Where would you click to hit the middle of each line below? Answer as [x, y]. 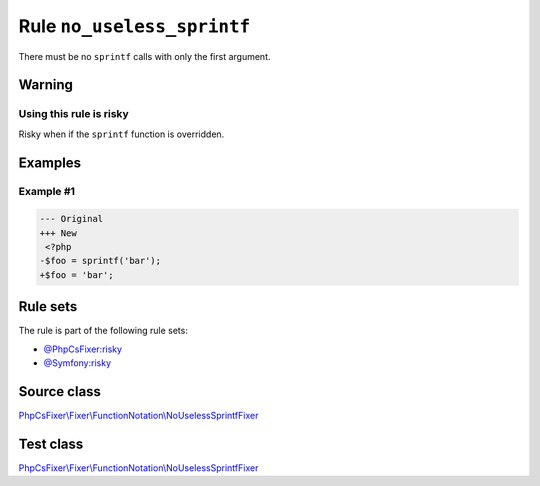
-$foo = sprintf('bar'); [100, 261]
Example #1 [46, 192]
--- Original [71, 219]
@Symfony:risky [77, 363]
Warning [46, 85]
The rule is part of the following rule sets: [103, 331]
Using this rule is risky [73, 114]
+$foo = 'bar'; [76, 274]
